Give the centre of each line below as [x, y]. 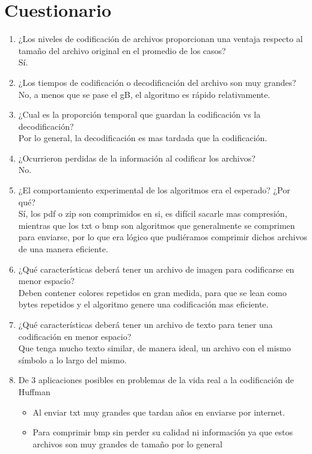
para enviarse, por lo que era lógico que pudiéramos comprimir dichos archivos [163, 237]
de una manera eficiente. [63, 249]
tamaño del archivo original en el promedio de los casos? [122, 50]
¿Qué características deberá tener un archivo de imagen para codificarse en [156, 269]
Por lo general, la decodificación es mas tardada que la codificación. [143, 138]
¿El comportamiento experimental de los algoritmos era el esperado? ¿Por [154, 190]
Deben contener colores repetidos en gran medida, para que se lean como [152, 292]
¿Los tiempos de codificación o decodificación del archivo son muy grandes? [157, 82]
